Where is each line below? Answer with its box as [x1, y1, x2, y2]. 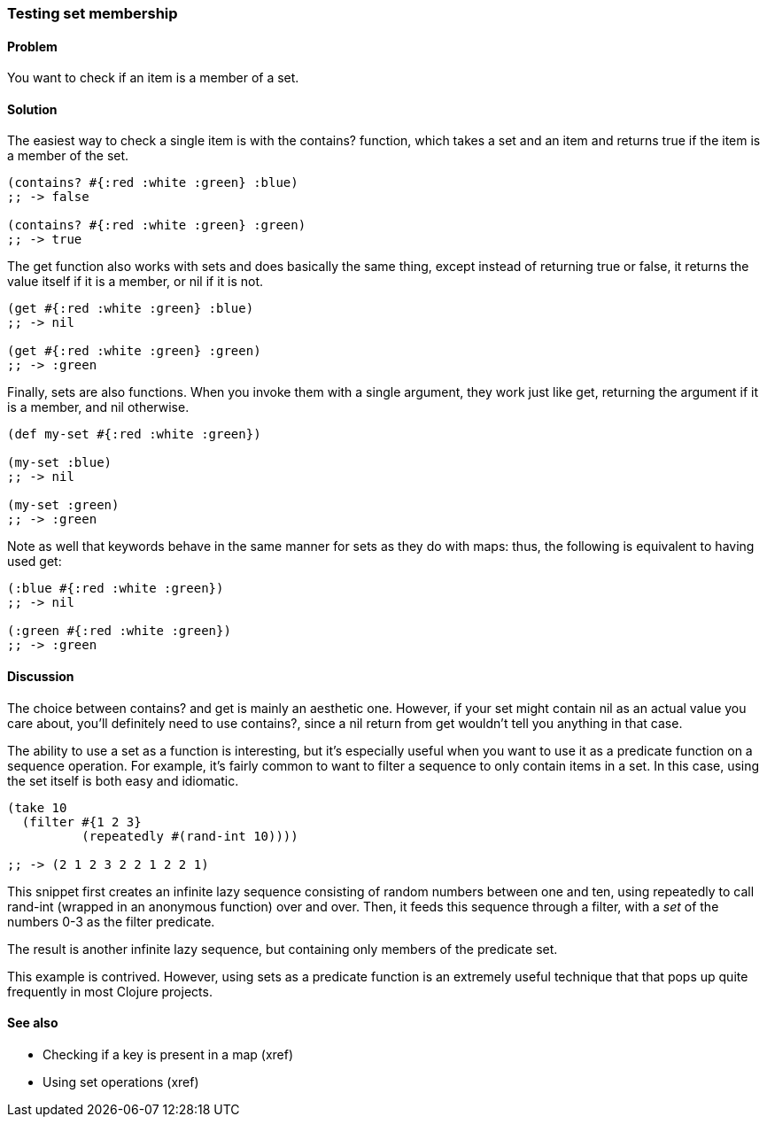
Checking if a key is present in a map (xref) [43, 1046, 294, 1062]
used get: [7, 554, 62, 570]
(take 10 [7, 800, 67, 815]
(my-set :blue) [7, 455, 112, 470]
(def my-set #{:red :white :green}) [7, 427, 261, 442]
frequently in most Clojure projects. [7, 983, 213, 999]
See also [7, 1015, 58, 1031]
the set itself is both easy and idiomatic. [7, 772, 239, 788]
